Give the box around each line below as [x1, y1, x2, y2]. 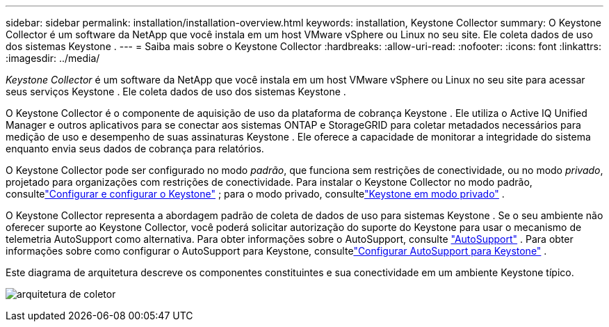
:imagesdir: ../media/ [6, 52, 100, 64]
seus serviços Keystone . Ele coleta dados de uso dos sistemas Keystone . [6, 86, 346, 97]
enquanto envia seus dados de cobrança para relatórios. [6, 143, 264, 154]
